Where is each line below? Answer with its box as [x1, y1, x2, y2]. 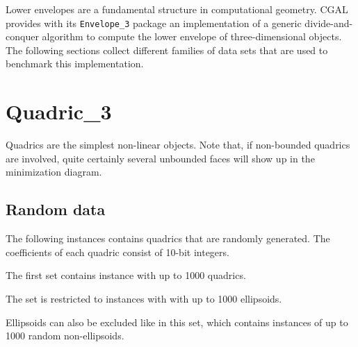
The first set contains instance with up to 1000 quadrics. [6, 268, 246, 282]
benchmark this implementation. [6, 56, 144, 71]
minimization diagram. [6, 164, 102, 179]
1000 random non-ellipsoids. [6, 328, 124, 343]
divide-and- [304, 15, 353, 30]
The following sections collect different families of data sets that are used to [6, 42, 328, 57]
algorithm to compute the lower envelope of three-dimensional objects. [42, 29, 342, 44]
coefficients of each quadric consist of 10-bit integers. [6, 244, 229, 259]
